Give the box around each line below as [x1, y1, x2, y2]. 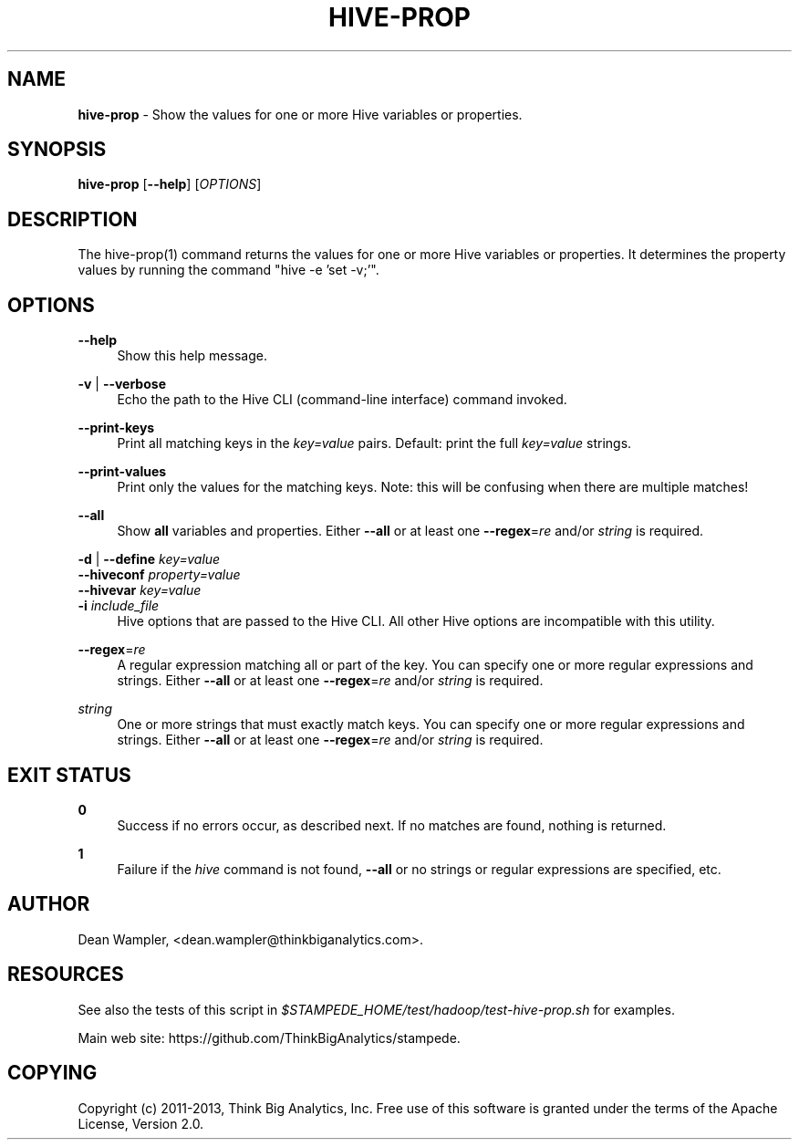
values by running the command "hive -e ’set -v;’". [78, 262, 379, 278]
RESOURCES [7, 963, 124, 986]
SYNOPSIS [7, 138, 107, 162]
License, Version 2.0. [78, 1115, 204, 1131]
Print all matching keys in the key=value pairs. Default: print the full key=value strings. [117, 435, 632, 452]
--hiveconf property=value [78, 567, 241, 583]
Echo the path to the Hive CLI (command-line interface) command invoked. [117, 391, 567, 408]
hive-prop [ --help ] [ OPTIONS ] [78, 176, 262, 193]
